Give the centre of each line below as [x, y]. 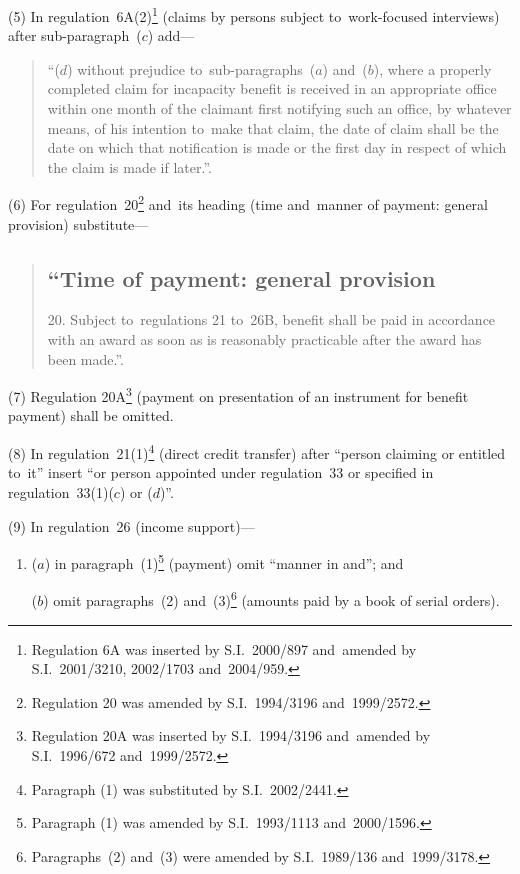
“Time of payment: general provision [241, 277]
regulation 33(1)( [61, 491]
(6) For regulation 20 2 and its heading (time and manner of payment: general [248, 203]
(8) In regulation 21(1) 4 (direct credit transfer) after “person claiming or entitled [257, 451]
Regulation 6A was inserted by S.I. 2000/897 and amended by [224, 648]
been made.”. [86, 358]
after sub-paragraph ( [75, 35]
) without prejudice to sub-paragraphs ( [191, 68]
